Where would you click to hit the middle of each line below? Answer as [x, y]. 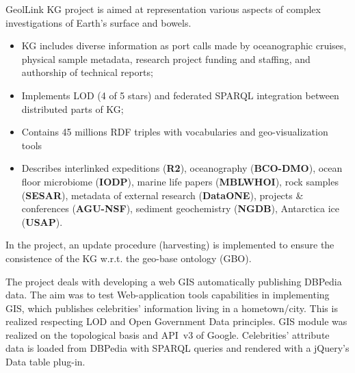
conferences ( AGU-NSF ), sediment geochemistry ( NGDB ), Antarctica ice [181, 208]
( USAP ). [42, 221]
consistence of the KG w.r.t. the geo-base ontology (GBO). [129, 258]
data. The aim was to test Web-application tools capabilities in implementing [168, 295]
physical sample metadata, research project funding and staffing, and [166, 59]
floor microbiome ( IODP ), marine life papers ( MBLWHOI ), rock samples [180, 181]
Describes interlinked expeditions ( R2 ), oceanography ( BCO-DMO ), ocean [182, 168]
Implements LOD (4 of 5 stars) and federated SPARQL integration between [180, 95]
